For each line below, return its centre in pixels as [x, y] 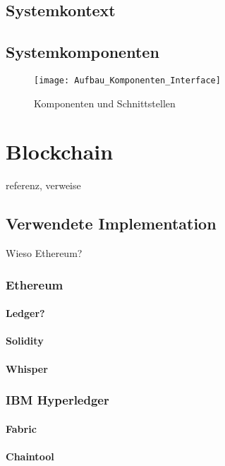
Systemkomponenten [83, 52]
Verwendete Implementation [111, 223]
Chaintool [30, 456]
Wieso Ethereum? [44, 253]
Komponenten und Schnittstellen [105, 103]
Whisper [27, 368]
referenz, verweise [43, 185]
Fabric [21, 428]
